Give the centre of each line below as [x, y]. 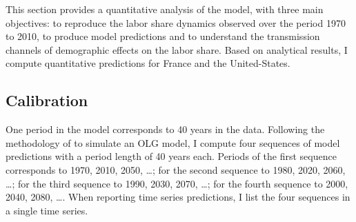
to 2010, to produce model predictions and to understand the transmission [163, 36]
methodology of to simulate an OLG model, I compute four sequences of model [173, 142]
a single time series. [47, 210]
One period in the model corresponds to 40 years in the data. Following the [165, 129]
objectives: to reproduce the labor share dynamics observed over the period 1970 [176, 22]
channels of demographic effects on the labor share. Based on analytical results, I [177, 49]
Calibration [47, 100]
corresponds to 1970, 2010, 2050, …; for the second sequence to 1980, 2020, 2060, [176, 169]
